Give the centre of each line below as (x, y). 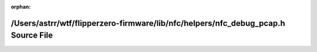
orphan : (21, 7)
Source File (32, 36)
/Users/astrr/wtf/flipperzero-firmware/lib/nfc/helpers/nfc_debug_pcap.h (148, 23)
